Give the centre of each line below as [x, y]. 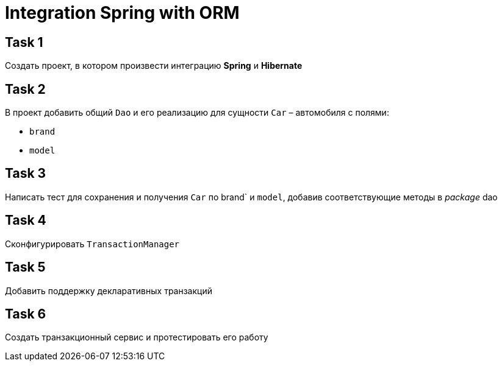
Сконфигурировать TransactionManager [92, 244]
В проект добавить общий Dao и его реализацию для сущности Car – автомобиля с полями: [197, 113]
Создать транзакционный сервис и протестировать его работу [137, 337]
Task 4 [26, 220]
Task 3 [26, 174]
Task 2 [25, 89]
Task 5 [25, 267]
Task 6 [26, 314]
